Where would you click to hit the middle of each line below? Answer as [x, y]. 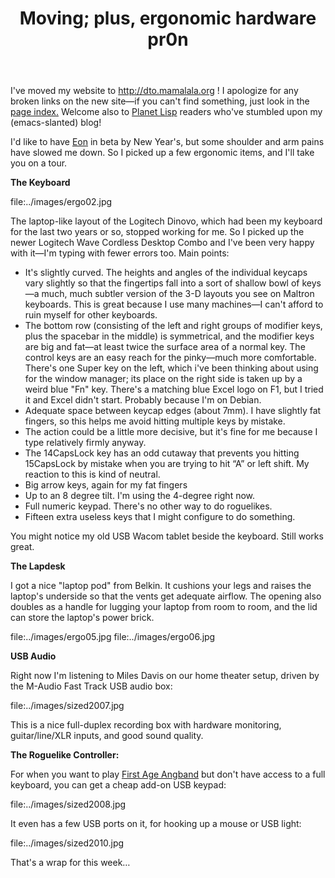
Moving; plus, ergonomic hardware [168, 18]
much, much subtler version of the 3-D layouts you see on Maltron [178, 294]
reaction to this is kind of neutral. [92, 474]
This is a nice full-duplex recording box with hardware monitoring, [146, 725]
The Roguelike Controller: [65, 755]
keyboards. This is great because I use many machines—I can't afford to [174, 304]
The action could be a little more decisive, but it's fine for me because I [171, 432]
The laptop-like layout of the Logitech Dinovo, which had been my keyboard [166, 221]
